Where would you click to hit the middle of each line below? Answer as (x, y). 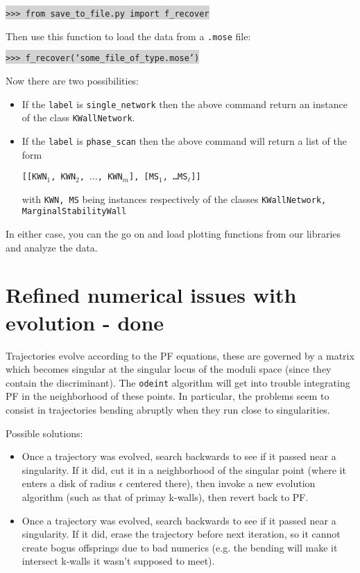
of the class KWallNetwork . (78, 117)
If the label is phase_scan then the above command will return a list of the (184, 140)
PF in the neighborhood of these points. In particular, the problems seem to (168, 396)
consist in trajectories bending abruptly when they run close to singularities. (168, 410)
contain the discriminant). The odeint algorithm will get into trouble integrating (178, 382)
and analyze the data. (52, 247)
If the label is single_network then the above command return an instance (185, 104)
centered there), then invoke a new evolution (221, 483)
